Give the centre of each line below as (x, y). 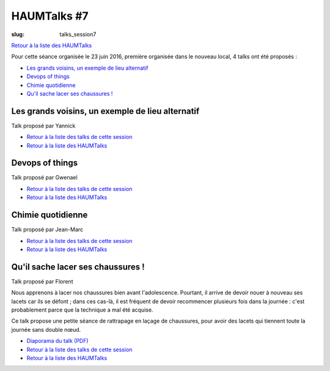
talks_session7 (78, 34)
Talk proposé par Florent (42, 281)
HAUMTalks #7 (50, 16)
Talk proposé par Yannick (43, 126)
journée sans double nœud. (46, 329)
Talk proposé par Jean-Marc (47, 230)
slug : (18, 34)
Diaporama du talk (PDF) (57, 341)
